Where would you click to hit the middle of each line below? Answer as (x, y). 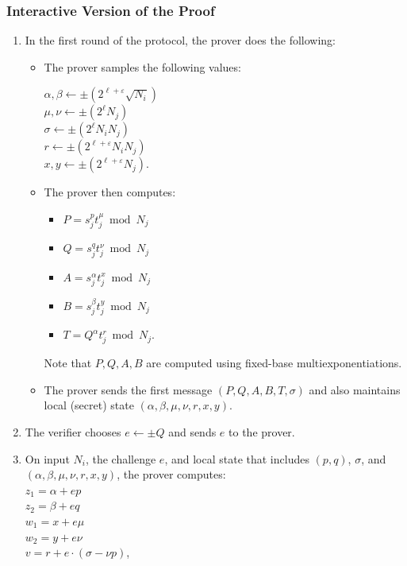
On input (47, 458)
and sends (192, 431)
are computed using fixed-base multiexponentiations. (274, 363)
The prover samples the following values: (142, 66)
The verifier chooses (73, 431)
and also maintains (355, 389)
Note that (68, 363)
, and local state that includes (237, 458)
